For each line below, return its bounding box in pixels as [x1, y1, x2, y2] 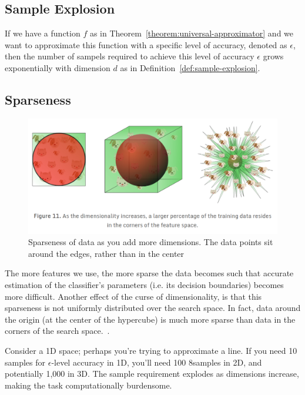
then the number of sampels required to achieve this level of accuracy [5, 50, 254, 62]
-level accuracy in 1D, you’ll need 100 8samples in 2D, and [51, 356, 262, 368]
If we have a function [5, 27, 81, 39]
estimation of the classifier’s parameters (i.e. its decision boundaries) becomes [5, 279, 284, 290]
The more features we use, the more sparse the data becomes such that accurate [5, 267, 294, 279]
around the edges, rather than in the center [28, 247, 185, 259]
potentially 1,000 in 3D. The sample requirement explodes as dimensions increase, [5, 367, 299, 380]
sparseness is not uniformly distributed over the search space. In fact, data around [5, 302, 301, 314]
